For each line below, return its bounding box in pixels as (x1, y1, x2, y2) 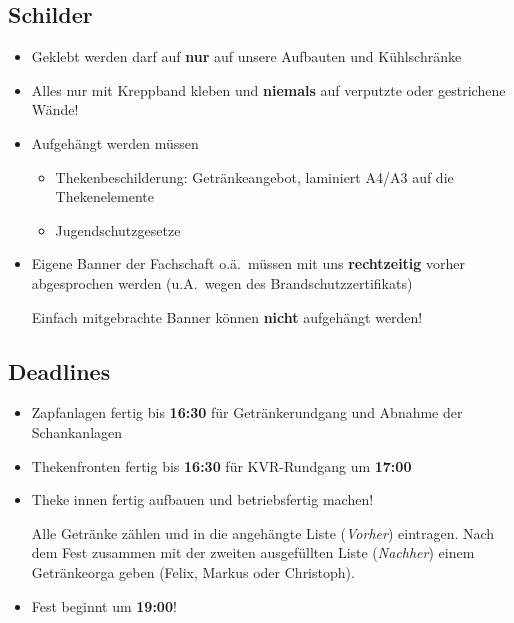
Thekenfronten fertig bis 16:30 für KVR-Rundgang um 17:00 (31, 455, 412, 476)
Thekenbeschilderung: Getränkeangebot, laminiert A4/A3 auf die (55, 166, 454, 187)
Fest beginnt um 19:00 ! (31, 595, 177, 616)
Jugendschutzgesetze (55, 219, 181, 240)
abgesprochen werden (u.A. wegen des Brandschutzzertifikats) (31, 272, 413, 293)
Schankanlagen (31, 421, 123, 442)
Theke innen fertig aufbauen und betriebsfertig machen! (31, 489, 374, 510)
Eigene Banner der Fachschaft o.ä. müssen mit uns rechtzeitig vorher (31, 253, 466, 274)
